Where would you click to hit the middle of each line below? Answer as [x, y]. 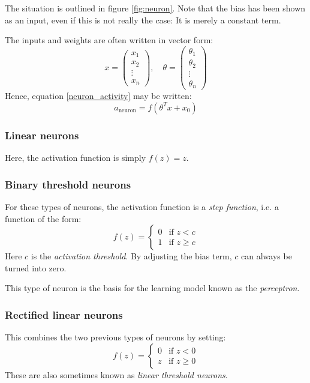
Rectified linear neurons [64, 314]
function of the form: [43, 218]
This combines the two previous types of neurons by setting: [115, 337]
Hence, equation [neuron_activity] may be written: [98, 96]
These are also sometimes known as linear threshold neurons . [116, 374]
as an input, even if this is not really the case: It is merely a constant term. [143, 20]
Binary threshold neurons [68, 184]
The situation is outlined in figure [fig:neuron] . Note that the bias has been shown [155, 8]
